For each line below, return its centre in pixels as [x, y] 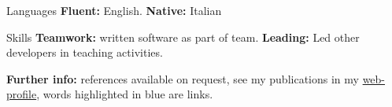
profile [22, 94]
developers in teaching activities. [85, 52]
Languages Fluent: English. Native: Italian [114, 10]
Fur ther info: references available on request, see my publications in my [183, 78]
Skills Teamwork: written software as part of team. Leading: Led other [183, 37]
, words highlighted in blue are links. [125, 94]
